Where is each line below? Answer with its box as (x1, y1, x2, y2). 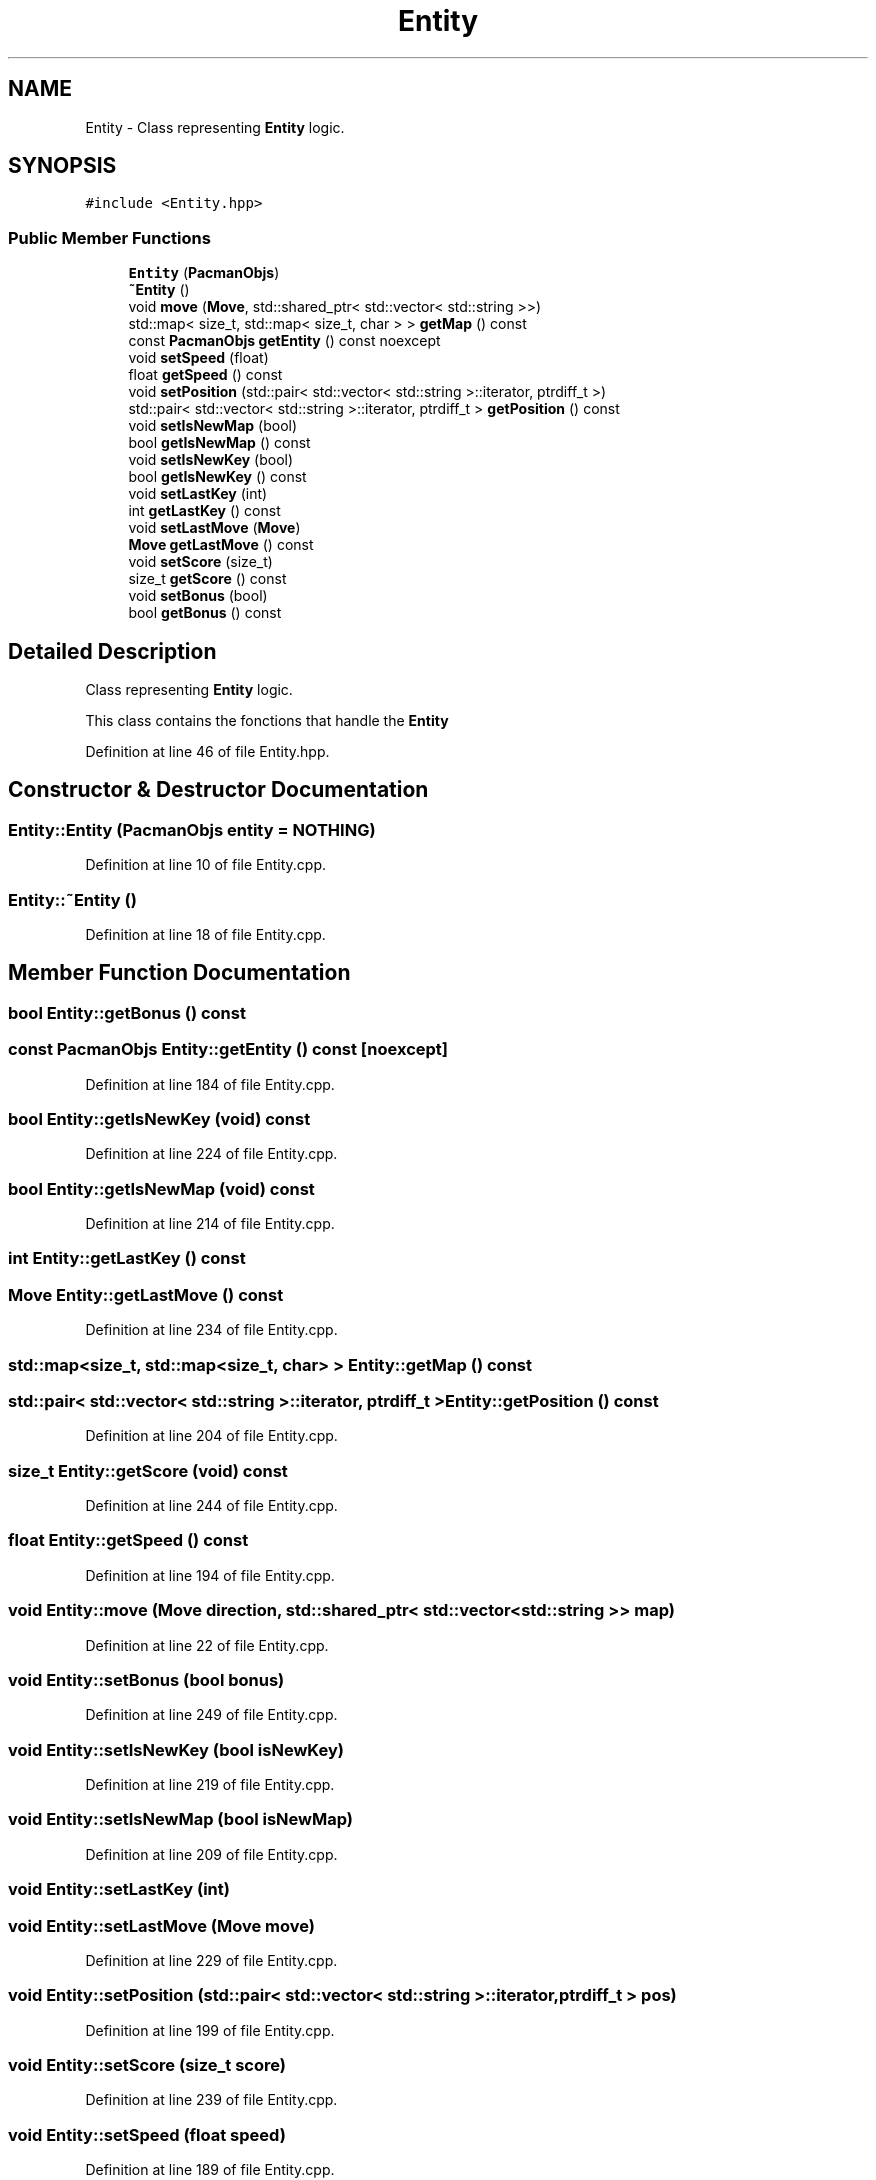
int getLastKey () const (128, 502, 281, 520)
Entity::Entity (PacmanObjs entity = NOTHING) (8, 819, 376, 840)
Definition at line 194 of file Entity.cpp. (85, 1566, 335, 1584)
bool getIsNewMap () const (128, 434, 311, 452)
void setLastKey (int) (128, 485, 268, 503)
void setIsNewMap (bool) (128, 417, 298, 435)
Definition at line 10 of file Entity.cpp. (85, 856, 327, 874)
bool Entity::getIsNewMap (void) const (8, 1178, 315, 1199)
